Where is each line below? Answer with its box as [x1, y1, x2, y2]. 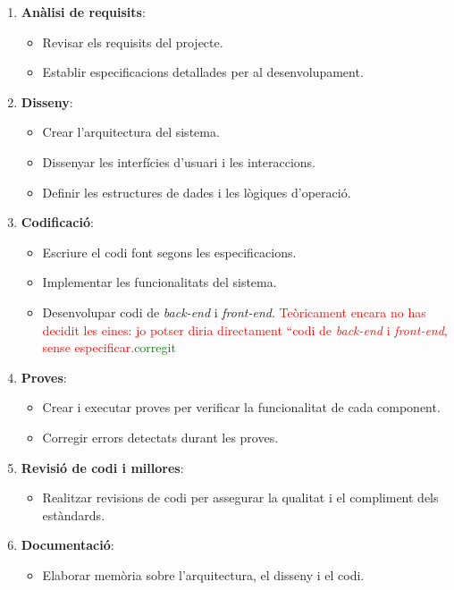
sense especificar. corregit [42, 338, 176, 357]
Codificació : [21, 213, 94, 232]
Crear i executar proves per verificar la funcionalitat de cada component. [42, 398, 441, 417]
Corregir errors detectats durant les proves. [42, 427, 279, 446]
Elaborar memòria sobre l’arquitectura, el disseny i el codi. [42, 565, 365, 584]
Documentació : [21, 535, 114, 554]
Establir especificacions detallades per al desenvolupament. [42, 63, 364, 81]
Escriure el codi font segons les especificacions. [42, 242, 297, 261]
